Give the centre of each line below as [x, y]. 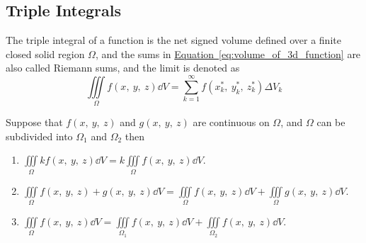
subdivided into [39, 136]
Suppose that [34, 122]
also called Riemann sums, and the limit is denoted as [123, 68]
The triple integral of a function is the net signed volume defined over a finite [173, 40]
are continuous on [231, 122]
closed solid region [45, 53]
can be [331, 122]
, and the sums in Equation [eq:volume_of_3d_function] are [228, 53]
